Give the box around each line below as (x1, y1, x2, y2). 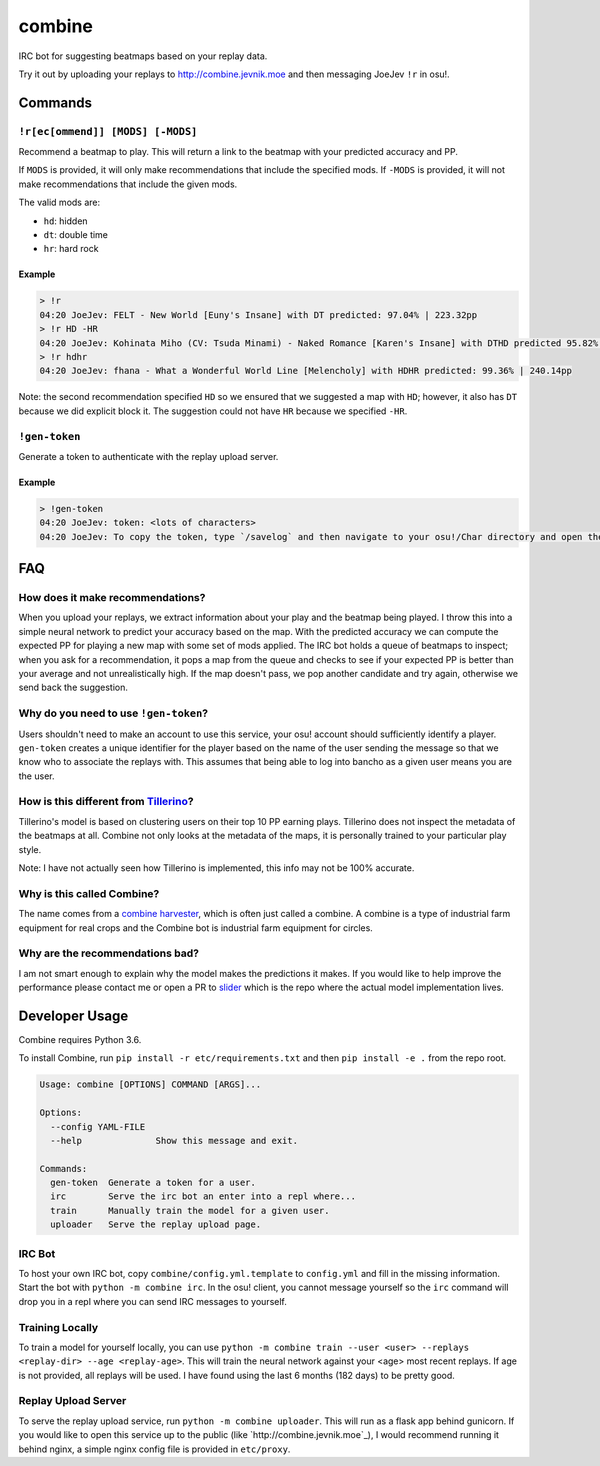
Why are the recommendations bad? (18, 946, 200, 960)
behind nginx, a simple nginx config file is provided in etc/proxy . (18, 1443, 291, 1455)
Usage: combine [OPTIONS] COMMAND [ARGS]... (39, 1079, 262, 1090)
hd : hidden (43, 215, 89, 227)
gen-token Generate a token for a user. (50, 1177, 257, 1189)
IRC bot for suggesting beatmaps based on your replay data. (18, 50, 268, 62)
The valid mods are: (18, 196, 101, 209)
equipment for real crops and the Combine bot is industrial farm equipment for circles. (18, 921, 374, 934)
